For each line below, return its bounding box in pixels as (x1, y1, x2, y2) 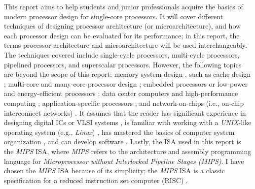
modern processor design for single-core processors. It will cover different (4, 11, 223, 21)
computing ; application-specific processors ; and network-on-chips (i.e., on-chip (4, 97, 244, 108)
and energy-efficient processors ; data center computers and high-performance (4, 88, 238, 98)
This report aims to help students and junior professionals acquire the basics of (4, 1, 243, 11)
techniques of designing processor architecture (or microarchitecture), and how (4, 21, 241, 31)
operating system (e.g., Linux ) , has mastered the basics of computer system (4, 126, 235, 137)
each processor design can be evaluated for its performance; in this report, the (4, 30, 240, 40)
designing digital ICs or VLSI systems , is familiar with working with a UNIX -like (4, 117, 252, 127)
